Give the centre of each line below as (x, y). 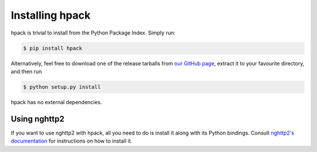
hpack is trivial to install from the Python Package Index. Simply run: (93, 33)
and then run (26, 71)
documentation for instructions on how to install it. (72, 141)
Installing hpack (51, 15)
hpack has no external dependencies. (56, 102)
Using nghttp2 (38, 119)
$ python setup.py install (62, 87)
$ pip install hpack (53, 48)
